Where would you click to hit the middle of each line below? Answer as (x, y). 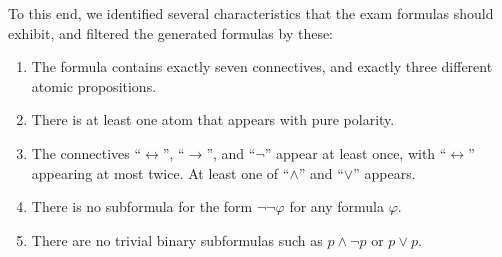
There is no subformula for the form (142, 206)
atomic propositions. (94, 85)
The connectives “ (86, 152)
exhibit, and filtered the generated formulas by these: (171, 32)
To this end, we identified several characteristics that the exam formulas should (251, 13)
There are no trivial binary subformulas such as (177, 239)
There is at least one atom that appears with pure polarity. (213, 119)
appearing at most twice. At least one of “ (160, 172)
